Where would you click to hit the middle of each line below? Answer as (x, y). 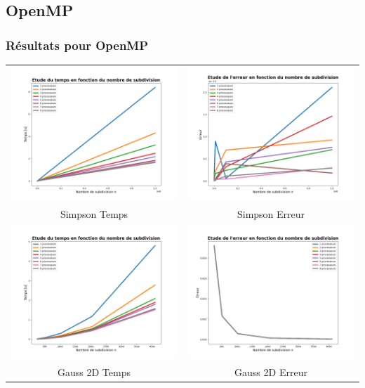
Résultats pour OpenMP (77, 45)
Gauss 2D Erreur (271, 372)
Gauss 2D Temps (94, 372)
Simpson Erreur (271, 213)
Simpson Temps (94, 213)
